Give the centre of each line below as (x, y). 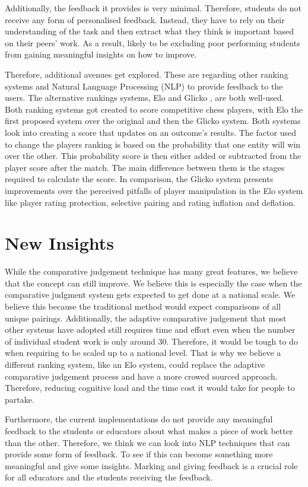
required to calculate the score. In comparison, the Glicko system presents (139, 179)
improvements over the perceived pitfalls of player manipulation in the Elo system (154, 190)
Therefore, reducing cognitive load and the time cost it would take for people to (150, 388)
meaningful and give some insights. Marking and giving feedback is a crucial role (151, 465)
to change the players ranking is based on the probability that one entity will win (153, 144)
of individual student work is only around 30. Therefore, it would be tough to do (151, 341)
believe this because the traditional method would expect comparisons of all (143, 306)
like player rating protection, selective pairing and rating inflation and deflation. (150, 202)
